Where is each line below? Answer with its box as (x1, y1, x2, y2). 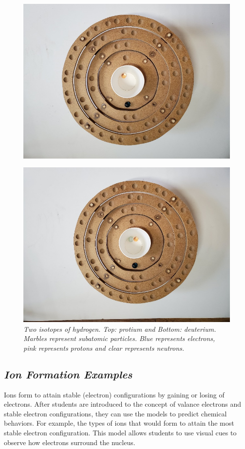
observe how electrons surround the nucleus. (4, 437, 135, 447)
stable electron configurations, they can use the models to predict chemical (4, 408, 227, 418)
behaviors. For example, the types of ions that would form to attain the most (4, 418, 234, 428)
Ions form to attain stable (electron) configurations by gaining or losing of (4, 389, 225, 399)
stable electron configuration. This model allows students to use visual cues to (4, 427, 237, 437)
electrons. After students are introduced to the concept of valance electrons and (4, 399, 241, 409)
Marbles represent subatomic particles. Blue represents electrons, (23, 333, 215, 343)
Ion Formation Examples (4, 366, 132, 381)
